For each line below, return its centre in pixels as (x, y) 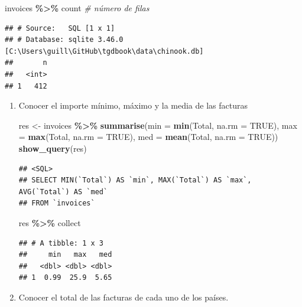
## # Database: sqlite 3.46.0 (64, 40)
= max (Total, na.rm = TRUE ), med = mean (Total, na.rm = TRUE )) (148, 137)
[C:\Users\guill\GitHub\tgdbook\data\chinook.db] (104, 51)
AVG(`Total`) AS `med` (63, 192)
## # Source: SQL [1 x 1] (60, 28)
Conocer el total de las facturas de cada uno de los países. (124, 297)
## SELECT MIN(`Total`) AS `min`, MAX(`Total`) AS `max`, (135, 180)
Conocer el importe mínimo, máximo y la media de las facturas (133, 105)
